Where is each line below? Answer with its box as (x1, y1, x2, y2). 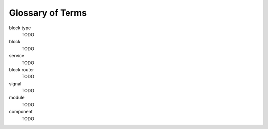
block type (9, 25, 31, 31)
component (9, 109, 33, 115)
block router (9, 66, 34, 72)
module (9, 95, 25, 101)
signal (9, 80, 22, 87)
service (9, 53, 25, 59)
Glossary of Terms (9, 7, 87, 18)
